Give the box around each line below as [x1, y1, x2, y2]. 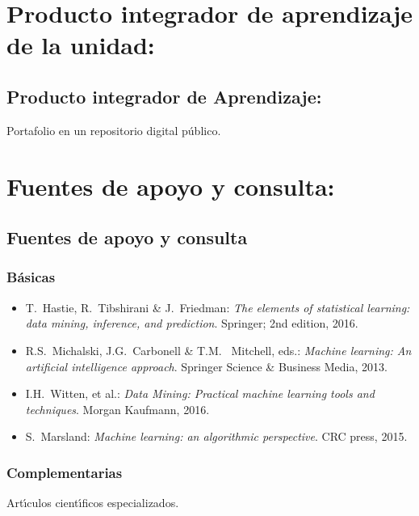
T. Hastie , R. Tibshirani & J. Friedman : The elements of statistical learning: [25, 298, 410, 315]
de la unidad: [6, 28, 155, 61]
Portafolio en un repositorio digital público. [6, 121, 221, 138]
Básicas [6, 267, 56, 287]
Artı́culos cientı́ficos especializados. [6, 494, 179, 511]
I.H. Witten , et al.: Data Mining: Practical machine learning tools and [25, 385, 375, 402]
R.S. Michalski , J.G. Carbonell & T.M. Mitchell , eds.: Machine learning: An [25, 341, 412, 358]
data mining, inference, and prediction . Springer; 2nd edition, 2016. [25, 315, 358, 332]
